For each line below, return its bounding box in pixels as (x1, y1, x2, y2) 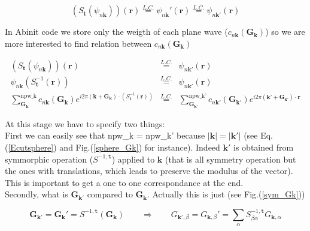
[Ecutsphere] (8, 141, 54, 154)
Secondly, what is (5, 188, 68, 200)
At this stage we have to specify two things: (5, 117, 165, 130)
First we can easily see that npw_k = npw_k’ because (5, 129, 205, 142)
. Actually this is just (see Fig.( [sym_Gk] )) (147, 188, 305, 200)
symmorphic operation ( (5, 152, 93, 165)
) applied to (111, 152, 155, 165)
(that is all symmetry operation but (165, 152, 296, 165)
